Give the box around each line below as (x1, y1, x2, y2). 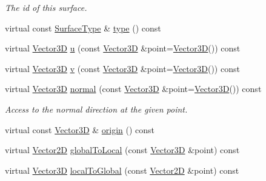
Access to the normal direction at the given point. (5, 102, 188, 115)
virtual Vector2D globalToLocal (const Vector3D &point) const (5, 143, 240, 156)
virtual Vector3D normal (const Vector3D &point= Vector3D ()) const (5, 82, 262, 95)
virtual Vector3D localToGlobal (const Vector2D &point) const (5, 163, 239, 176)
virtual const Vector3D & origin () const (5, 123, 155, 136)
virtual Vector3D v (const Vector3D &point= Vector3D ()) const (5, 62, 240, 74)
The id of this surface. (5, 1, 87, 13)
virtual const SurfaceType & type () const (5, 21, 161, 34)
